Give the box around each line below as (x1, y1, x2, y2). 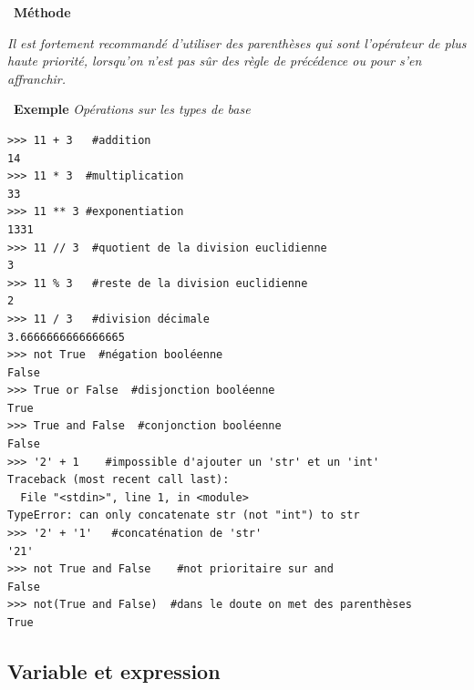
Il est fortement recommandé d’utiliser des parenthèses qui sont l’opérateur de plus (7, 33, 467, 52)
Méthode (14, 3, 71, 21)
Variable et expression (7, 656, 221, 685)
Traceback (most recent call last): (7, 473, 230, 487)
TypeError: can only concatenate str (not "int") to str (7, 509, 360, 522)
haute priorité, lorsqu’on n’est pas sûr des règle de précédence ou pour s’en (7, 51, 422, 70)
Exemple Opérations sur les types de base (14, 99, 251, 118)
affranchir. (7, 68, 67, 88)
